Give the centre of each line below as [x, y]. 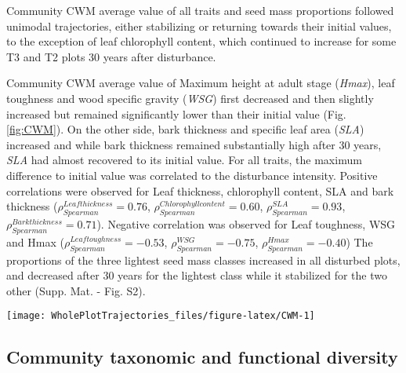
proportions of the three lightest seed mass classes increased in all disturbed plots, [203, 260]
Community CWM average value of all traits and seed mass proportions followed [200, 10]
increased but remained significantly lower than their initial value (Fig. [176, 113]
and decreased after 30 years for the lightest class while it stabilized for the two [197, 275]
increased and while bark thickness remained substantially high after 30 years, [194, 144]
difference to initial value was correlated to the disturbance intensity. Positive [192, 175]
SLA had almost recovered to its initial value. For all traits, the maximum [184, 160]
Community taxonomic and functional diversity [202, 357]
